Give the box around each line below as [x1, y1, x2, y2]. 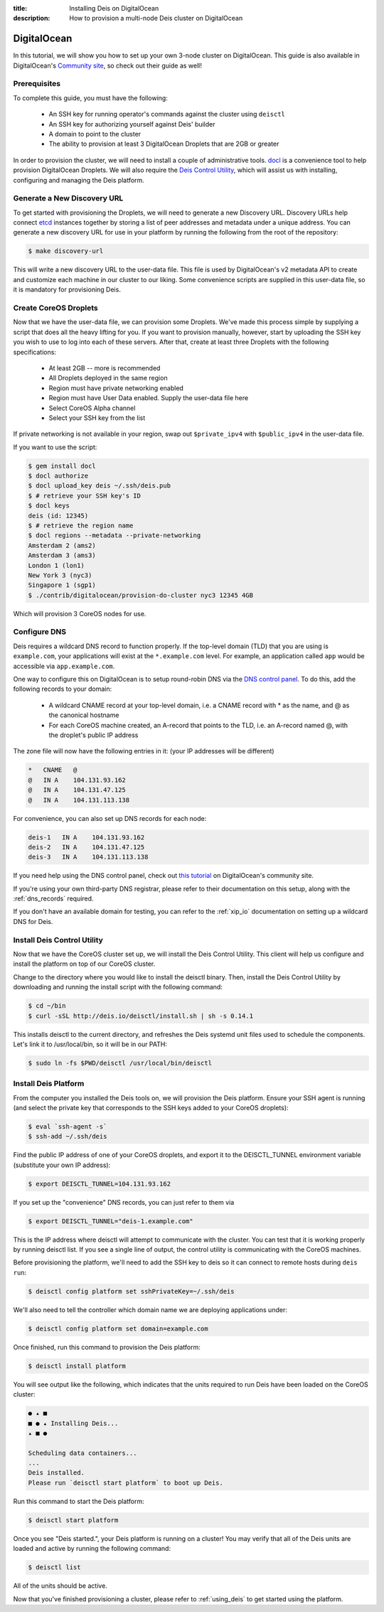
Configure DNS [13, 627, 67, 637]
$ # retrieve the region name [28, 522, 134, 530]
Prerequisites [13, 79, 60, 89]
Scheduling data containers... [28, 1449, 138, 1457]
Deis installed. [28, 1468, 85, 1477]
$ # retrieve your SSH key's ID [28, 491, 142, 500]
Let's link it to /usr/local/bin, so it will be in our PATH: [13, 1040, 167, 1048]
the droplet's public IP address [48, 731, 139, 739]
